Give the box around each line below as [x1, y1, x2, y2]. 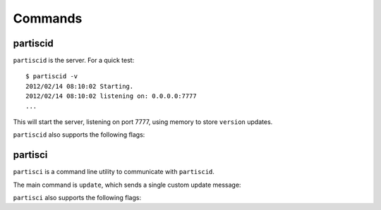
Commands [13, 11, 83, 26]
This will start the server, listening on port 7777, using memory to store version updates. [13, 118, 273, 126]
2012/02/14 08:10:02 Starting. [25, 82, 134, 90]
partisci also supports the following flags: [13, 194, 141, 202]
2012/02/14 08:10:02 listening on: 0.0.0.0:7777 [25, 92, 197, 100]
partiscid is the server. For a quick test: [13, 56, 135, 65]
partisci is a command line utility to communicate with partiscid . [13, 168, 215, 176]
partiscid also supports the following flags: [13, 130, 145, 139]
